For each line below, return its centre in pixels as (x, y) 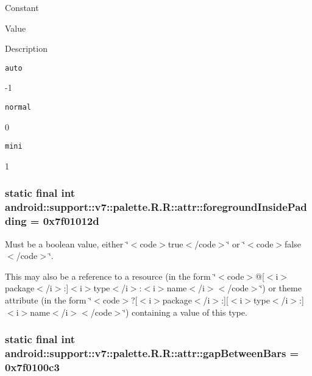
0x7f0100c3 (32, 367)
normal (18, 108)
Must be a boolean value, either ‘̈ (67, 243)
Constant (22, 7)
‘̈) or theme (281, 288)
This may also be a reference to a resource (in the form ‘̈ (111, 276)
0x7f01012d (71, 221)
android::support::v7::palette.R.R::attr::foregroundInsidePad (156, 207)
